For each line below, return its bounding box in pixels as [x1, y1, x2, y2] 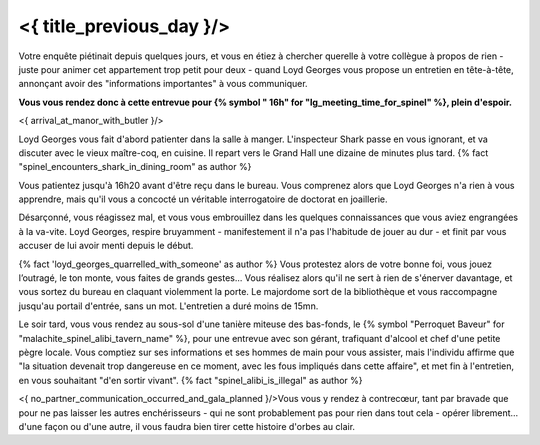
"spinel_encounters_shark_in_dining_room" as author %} [18, 161, 252, 173]
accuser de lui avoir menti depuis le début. [18, 240, 194, 252]
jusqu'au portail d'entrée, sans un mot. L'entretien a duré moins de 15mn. [18, 300, 319, 312]
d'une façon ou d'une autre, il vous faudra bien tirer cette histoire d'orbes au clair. [18, 420, 355, 432]
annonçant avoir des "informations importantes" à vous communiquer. [18, 78, 309, 90]
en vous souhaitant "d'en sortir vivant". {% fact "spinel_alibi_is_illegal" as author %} [18, 374, 363, 386]
